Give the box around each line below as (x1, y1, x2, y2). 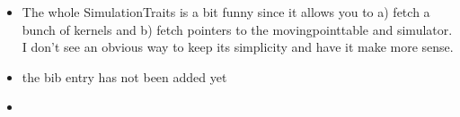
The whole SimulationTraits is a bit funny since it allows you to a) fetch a (22, 3, 430, 21)
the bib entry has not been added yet (22, 67, 227, 86)
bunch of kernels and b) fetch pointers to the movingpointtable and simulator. (22, 20, 453, 38)
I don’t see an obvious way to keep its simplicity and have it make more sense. (22, 38, 454, 56)
